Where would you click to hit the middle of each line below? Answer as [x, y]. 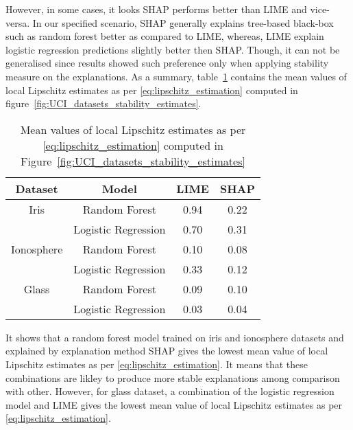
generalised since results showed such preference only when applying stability [167, 63]
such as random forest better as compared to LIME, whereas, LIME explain [165, 36]
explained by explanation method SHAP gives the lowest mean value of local [167, 351]
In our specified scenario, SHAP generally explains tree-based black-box [183, 22]
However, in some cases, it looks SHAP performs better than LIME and [156, 9]
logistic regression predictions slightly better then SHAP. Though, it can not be [173, 49]
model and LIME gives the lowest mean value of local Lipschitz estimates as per [174, 404]
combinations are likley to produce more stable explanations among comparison [173, 377]
